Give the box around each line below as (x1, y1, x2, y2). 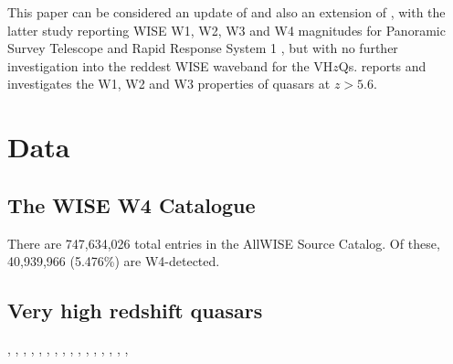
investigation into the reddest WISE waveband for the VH (7, 56, 333, 75)
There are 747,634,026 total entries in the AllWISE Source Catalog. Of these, (7, 233, 440, 252)
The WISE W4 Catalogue (7, 190, 256, 219)
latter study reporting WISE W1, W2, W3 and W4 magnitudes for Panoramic (7, 20, 446, 39)
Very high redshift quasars (7, 296, 263, 325)
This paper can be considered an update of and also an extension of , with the (7, 3, 446, 21)
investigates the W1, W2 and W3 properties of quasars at (7, 74, 331, 93)
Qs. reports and (338, 56, 427, 75)
